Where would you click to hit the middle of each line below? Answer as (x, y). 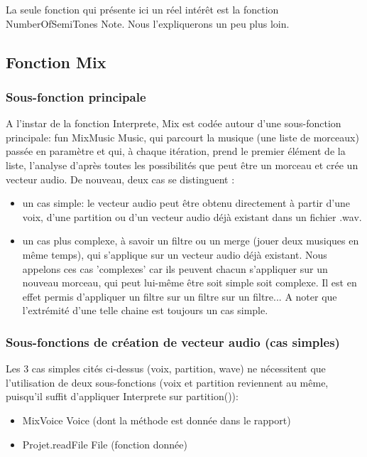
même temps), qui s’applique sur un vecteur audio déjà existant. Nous (175, 254)
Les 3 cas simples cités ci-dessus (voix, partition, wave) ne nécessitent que (166, 369)
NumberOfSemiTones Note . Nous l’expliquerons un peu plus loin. (148, 23)
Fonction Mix (56, 61)
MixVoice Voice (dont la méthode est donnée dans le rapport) (157, 420)
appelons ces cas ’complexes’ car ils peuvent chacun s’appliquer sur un (175, 268)
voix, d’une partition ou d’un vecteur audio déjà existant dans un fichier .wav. (192, 216)
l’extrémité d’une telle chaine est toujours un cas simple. (145, 310)
